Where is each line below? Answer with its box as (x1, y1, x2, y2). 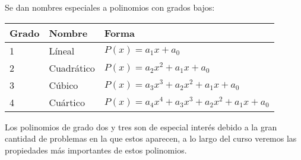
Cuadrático (49, 60, 95, 75)
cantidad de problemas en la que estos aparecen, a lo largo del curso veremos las (5, 132, 297, 145)
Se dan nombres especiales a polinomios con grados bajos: (5, 1, 215, 13)
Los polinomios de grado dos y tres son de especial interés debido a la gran (5, 120, 277, 133)
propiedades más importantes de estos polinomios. (5, 143, 187, 156)
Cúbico (49, 78, 78, 92)
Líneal (49, 43, 75, 57)
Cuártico (49, 95, 85, 109)
